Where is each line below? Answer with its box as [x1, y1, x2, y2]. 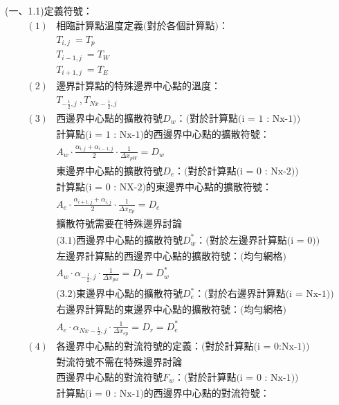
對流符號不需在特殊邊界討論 [56, 357, 183, 368]
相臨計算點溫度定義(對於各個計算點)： [56, 21, 229, 31]
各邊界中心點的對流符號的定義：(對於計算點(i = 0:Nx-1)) [56, 341, 310, 352]
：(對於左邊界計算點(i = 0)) [196, 235, 320, 246]
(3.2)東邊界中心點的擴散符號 [56, 289, 183, 299]
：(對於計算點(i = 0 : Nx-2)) [174, 166, 299, 177]
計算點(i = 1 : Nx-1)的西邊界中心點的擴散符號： [56, 129, 270, 140]
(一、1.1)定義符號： [5, 3, 93, 17]
